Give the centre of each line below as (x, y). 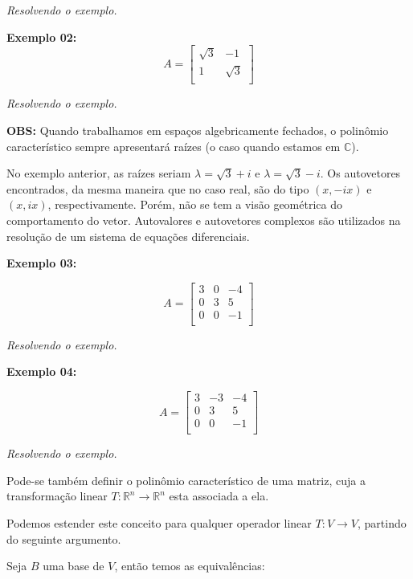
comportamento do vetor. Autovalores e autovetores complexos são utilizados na (204, 220)
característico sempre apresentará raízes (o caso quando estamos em (174, 146)
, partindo (382, 522)
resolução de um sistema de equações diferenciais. (128, 236)
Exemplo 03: (42, 263)
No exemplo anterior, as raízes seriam (99, 173)
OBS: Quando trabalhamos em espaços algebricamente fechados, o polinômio (198, 130)
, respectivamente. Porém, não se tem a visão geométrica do (195, 204)
